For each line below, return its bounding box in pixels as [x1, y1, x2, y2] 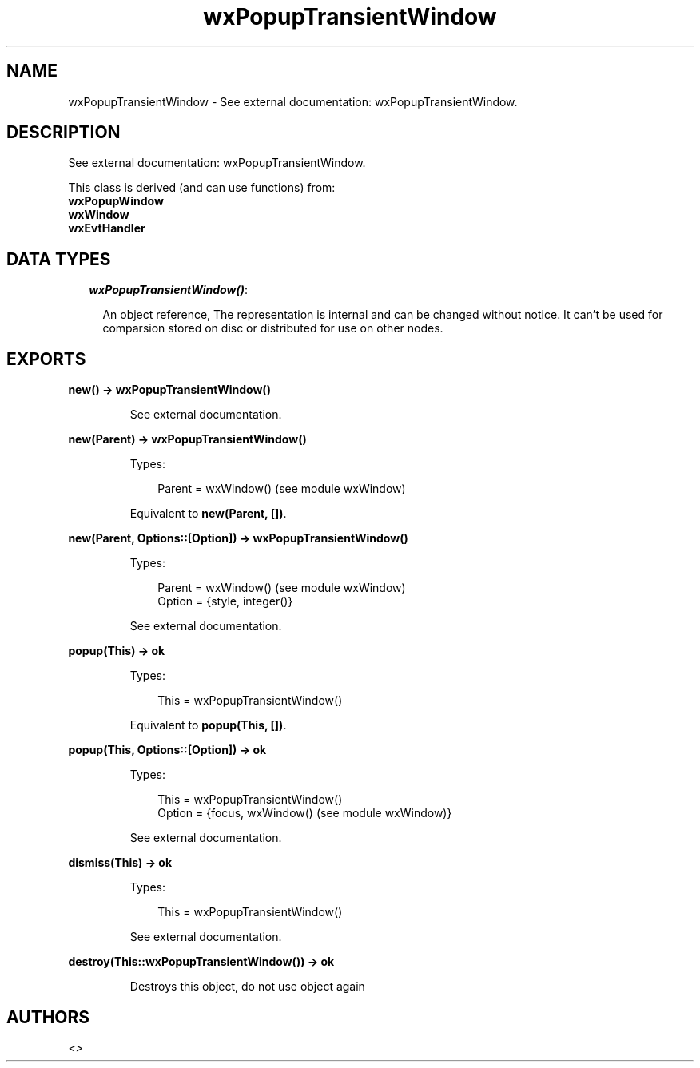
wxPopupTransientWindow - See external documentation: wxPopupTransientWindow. [68, 94, 518, 109]
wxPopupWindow [68, 194, 164, 208]
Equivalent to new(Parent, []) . [129, 506, 287, 521]
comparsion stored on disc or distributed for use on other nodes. [102, 321, 443, 335]
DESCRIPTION [6, 122, 121, 143]
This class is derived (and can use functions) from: [68, 181, 336, 195]
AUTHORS [6, 1006, 90, 1027]
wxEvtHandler [68, 221, 145, 236]
